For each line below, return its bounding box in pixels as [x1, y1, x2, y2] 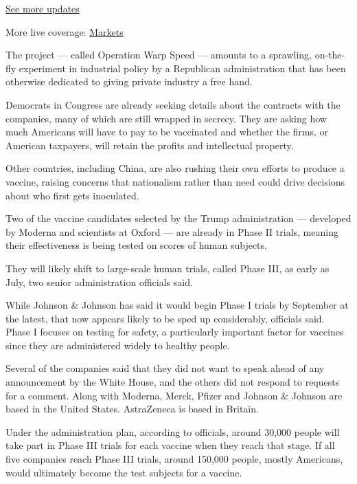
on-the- [314, 47, 345, 62]
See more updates [5, 1, 80, 15]
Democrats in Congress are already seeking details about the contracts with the [5, 97, 341, 111]
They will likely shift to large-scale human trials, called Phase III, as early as [5, 261, 330, 275]
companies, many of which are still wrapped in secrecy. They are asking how [5, 111, 327, 125]
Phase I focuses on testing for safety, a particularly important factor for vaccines [5, 324, 344, 339]
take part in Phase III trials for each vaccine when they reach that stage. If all [5, 438, 335, 452]
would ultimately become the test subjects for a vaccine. [5, 465, 242, 479]
